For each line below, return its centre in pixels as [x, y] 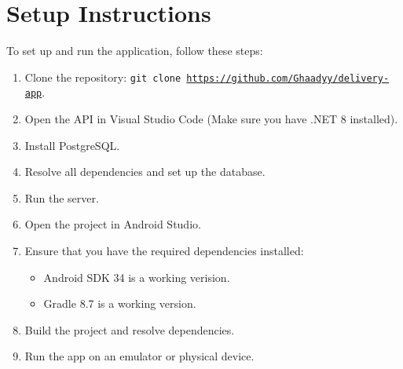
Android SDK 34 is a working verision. [137, 277]
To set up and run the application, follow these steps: [135, 51]
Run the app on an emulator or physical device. [139, 356]
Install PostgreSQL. [72, 145]
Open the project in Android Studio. [113, 224]
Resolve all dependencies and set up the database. [145, 172]
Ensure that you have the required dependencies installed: [164, 250]
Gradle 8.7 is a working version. [120, 303]
